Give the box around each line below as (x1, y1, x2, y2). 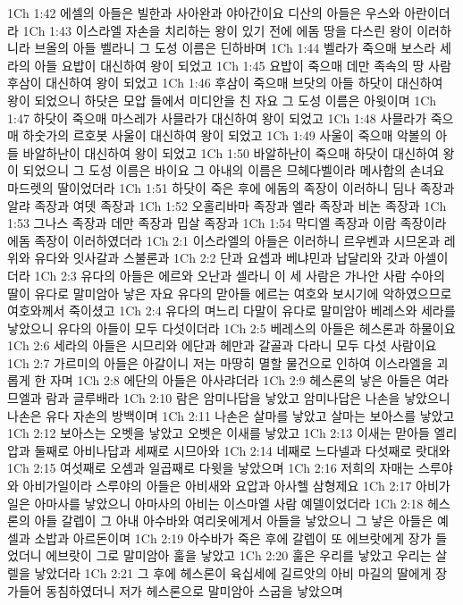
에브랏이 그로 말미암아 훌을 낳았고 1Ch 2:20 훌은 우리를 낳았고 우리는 (46, 546, 432, 565)
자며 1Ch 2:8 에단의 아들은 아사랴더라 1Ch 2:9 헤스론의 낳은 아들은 (49, 371, 422, 390)
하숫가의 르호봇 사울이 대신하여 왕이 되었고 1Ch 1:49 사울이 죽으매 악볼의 (22, 126, 432, 145)
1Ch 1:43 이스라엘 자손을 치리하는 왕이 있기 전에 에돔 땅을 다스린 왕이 (22, 21, 413, 39)
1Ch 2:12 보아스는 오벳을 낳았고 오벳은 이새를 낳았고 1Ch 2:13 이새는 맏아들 (7, 424, 430, 442)
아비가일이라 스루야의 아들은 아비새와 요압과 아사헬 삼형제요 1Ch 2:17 (22, 476, 412, 495)
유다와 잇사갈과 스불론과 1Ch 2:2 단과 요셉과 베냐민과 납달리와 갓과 (34, 248, 410, 267)
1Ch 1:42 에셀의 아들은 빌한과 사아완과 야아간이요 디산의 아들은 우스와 (7, 4, 400, 21)
